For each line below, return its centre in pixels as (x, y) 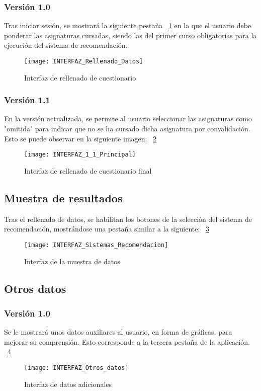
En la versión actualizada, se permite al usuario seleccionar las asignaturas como (128, 119)
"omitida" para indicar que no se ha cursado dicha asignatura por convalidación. (127, 129)
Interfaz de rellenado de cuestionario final (88, 170)
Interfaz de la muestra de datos (72, 261)
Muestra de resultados (63, 198)
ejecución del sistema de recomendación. (66, 45)
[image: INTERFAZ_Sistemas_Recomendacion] (96, 245)
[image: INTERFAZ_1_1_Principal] (80, 155)
